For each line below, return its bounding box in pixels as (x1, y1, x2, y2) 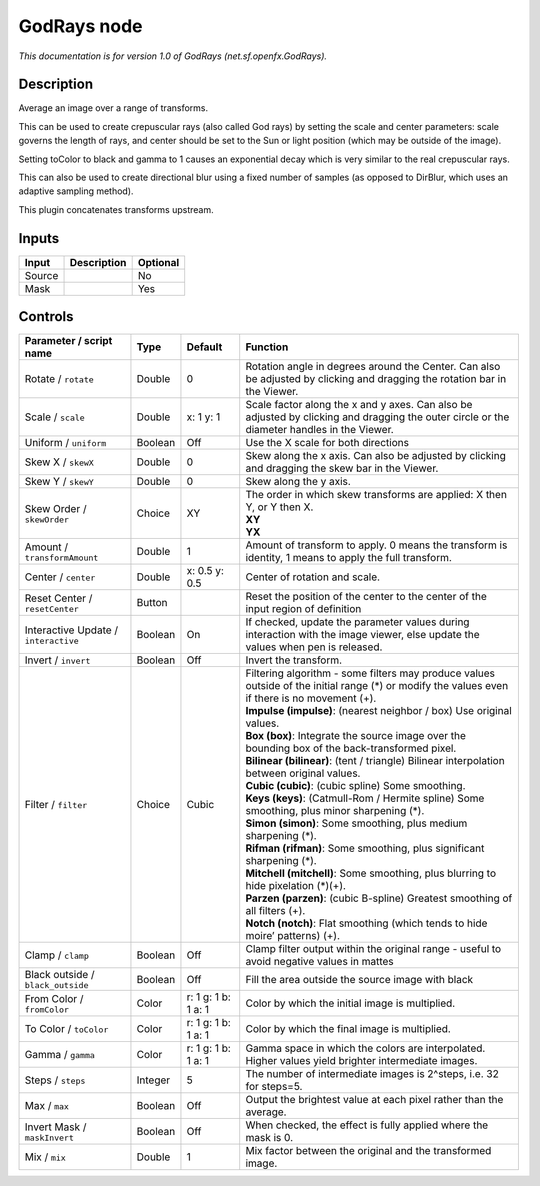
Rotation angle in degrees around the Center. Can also (245, 360, 501, 374)
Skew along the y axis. (245, 475, 352, 489)
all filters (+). (245, 904, 306, 918)
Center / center (24, 570, 96, 584)
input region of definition (245, 602, 362, 616)
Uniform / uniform (24, 436, 107, 450)
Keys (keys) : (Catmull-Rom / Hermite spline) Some (245, 791, 485, 805)
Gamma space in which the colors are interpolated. (245, 1041, 486, 1055)
